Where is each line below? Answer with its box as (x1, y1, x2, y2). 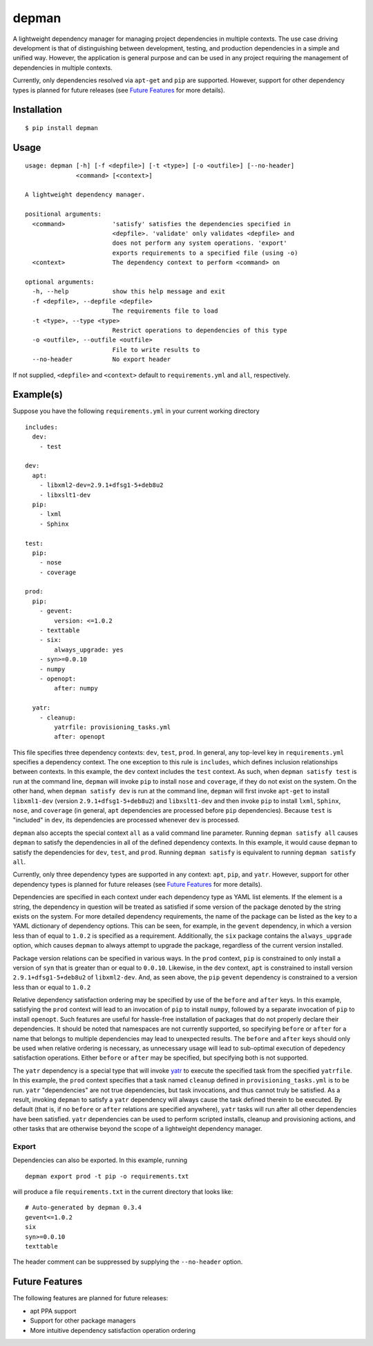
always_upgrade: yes (54, 645, 124, 654)
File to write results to (112, 346, 200, 353)
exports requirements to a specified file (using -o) (112, 249, 298, 257)
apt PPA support (30, 1307, 77, 1315)
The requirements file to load (112, 307, 218, 315)
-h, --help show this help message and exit (32, 288, 226, 295)
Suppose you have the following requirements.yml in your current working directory (12, 407, 260, 415)
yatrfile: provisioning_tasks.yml (54, 723, 171, 731)
